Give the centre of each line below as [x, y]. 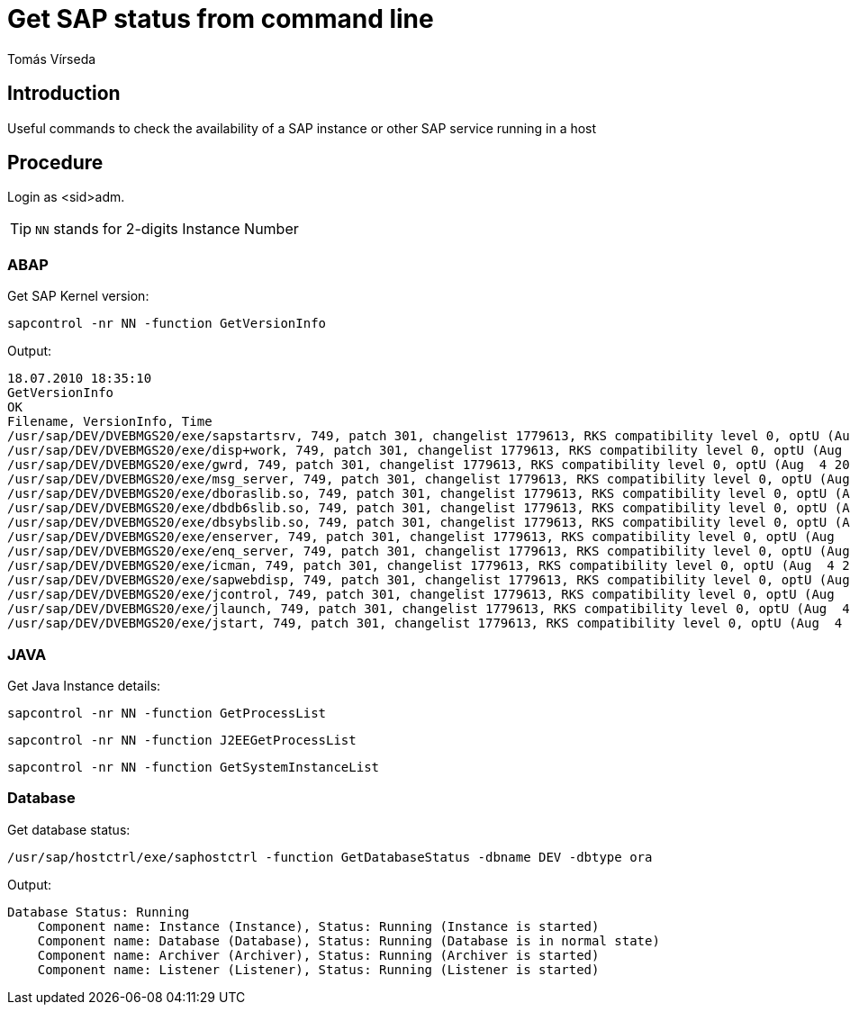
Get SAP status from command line [221, 19]
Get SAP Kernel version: [78, 296]
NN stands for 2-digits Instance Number [167, 229]
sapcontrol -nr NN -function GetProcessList [167, 713]
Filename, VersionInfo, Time [110, 422]
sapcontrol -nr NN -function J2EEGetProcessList [182, 740]
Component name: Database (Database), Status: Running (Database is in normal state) [348, 940]
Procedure [55, 163]
